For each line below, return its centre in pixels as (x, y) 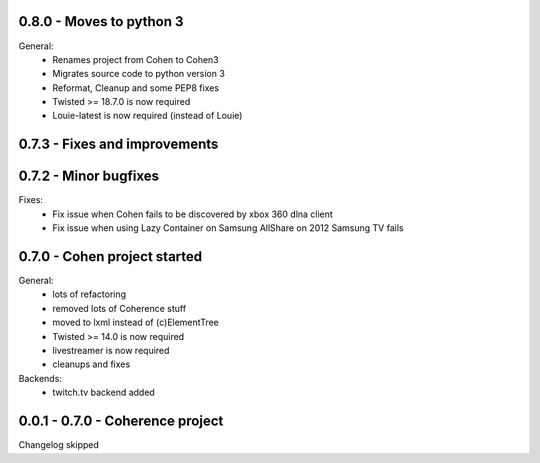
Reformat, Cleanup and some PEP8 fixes (136, 87)
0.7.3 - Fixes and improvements (118, 144)
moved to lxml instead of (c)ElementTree (136, 322)
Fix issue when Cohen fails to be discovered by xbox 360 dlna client (193, 214)
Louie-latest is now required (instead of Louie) (147, 116)
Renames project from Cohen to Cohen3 (135, 59)
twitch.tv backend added (103, 392)
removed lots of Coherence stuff (119, 308)
